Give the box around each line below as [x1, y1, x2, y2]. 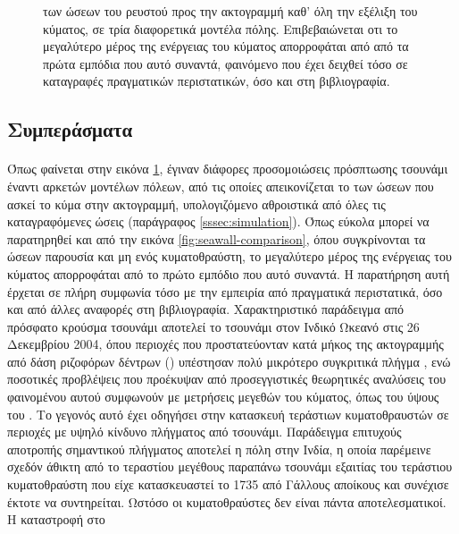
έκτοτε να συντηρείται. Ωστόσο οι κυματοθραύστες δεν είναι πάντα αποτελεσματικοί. [7, 492, 446, 511]
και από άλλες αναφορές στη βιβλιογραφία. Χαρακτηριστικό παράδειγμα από [7, 300, 405, 318]
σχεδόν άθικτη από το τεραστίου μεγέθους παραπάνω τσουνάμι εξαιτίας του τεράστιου [7, 457, 453, 476]
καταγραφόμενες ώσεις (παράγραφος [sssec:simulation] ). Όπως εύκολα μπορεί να [7, 212, 430, 231]
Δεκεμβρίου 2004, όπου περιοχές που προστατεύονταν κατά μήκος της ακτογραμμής [7, 335, 444, 353]
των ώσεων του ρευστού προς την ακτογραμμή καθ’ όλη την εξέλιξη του [43, 2, 418, 20]
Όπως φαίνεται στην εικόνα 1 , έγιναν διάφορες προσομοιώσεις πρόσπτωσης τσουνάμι [7, 159, 448, 178]
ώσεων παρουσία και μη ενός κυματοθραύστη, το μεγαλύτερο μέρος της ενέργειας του [7, 247, 452, 266]
